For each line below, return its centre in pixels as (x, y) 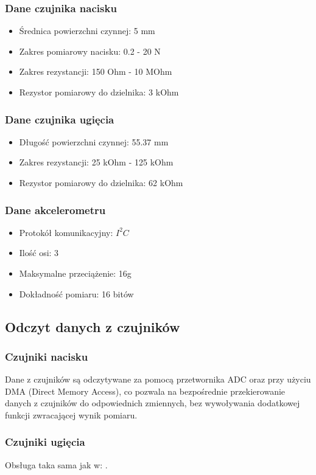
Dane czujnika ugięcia (60, 119)
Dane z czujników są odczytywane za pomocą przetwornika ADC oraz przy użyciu (158, 379)
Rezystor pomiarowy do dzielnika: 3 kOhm (99, 92)
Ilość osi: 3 (39, 253)
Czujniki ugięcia (45, 442)
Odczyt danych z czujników (93, 326)
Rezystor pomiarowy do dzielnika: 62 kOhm (101, 182)
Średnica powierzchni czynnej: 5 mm (87, 31)
